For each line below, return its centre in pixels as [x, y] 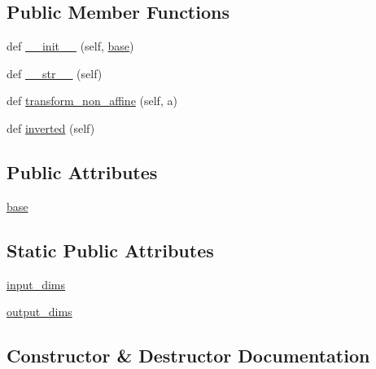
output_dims [39, 312]
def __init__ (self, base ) [70, 46]
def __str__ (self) [55, 73]
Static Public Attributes [110, 250]
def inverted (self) [51, 127]
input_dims [36, 284]
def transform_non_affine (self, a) [92, 101]
